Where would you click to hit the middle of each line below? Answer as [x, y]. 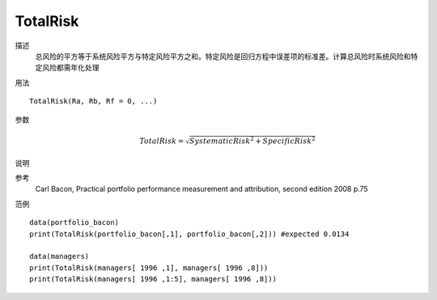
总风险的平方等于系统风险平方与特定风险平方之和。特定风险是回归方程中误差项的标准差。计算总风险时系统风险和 [223, 56]
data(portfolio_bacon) [74, 223]
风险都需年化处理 [70, 68]
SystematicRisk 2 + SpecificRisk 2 [252, 140]
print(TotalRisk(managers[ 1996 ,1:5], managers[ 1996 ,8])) [153, 279]
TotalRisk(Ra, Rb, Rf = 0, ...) [93, 101]
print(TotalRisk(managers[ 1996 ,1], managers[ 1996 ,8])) [149, 268]
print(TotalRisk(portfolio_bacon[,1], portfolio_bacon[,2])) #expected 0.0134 [189, 234]
